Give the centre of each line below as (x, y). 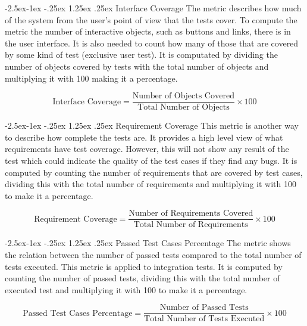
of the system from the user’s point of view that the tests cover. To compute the (151, 19)
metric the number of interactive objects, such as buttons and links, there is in (148, 31)
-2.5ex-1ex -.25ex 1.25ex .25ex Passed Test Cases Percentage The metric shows (148, 243)
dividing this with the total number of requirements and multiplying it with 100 (151, 184)
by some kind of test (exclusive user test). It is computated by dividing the (141, 55)
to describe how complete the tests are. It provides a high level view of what (144, 137)
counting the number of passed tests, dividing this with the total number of (142, 278)
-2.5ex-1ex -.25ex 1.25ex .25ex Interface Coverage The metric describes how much (153, 8)
